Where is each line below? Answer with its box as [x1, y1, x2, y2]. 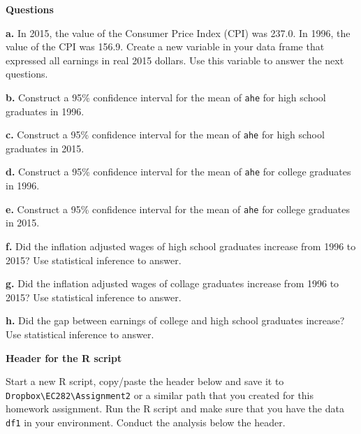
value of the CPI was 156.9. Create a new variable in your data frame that [6, 39, 325, 54]
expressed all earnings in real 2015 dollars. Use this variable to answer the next [6, 52, 344, 67]
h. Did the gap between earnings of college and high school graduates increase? [6, 313, 345, 328]
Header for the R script [6, 350, 122, 365]
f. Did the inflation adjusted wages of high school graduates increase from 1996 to [6, 238, 356, 253]
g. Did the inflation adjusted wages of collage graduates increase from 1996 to [6, 276, 339, 291]
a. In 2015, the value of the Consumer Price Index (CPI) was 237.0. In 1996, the [6, 25, 351, 40]
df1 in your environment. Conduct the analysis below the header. [6, 414, 286, 429]
